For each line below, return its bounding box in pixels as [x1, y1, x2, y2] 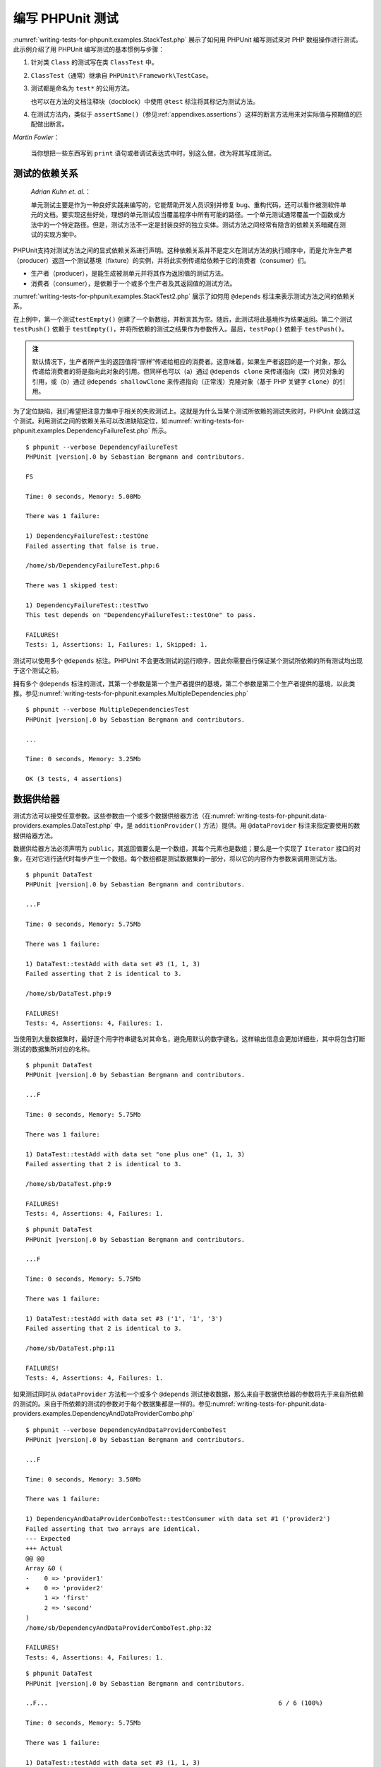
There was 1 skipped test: [25, 582, 119, 589]
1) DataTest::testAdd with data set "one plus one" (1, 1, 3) [25, 1150, 246, 1158]
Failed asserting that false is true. [25, 541, 160, 550]
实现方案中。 [42, 230, 80, 239]
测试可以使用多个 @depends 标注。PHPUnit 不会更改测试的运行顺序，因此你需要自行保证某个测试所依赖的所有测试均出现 [13, 656, 363, 664]
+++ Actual [25, 1544, 64, 1553]
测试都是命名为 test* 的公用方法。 [30, 84, 134, 93]
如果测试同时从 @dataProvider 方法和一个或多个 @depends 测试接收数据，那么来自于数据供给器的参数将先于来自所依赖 [13, 1390, 364, 1398]
